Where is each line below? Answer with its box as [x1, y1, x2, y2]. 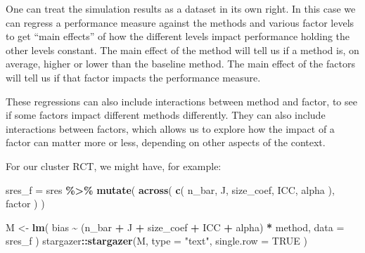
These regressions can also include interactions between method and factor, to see [6, 93, 357, 108]
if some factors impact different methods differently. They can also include [6, 108, 326, 122]
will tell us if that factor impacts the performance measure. [6, 70, 261, 84]
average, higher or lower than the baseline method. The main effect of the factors [6, 56, 355, 71]
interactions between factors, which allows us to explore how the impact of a [6, 121, 335, 136]
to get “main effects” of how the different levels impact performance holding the [6, 29, 350, 44]
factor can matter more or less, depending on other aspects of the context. [6, 135, 326, 150]
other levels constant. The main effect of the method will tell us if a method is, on [6, 42, 359, 57]
